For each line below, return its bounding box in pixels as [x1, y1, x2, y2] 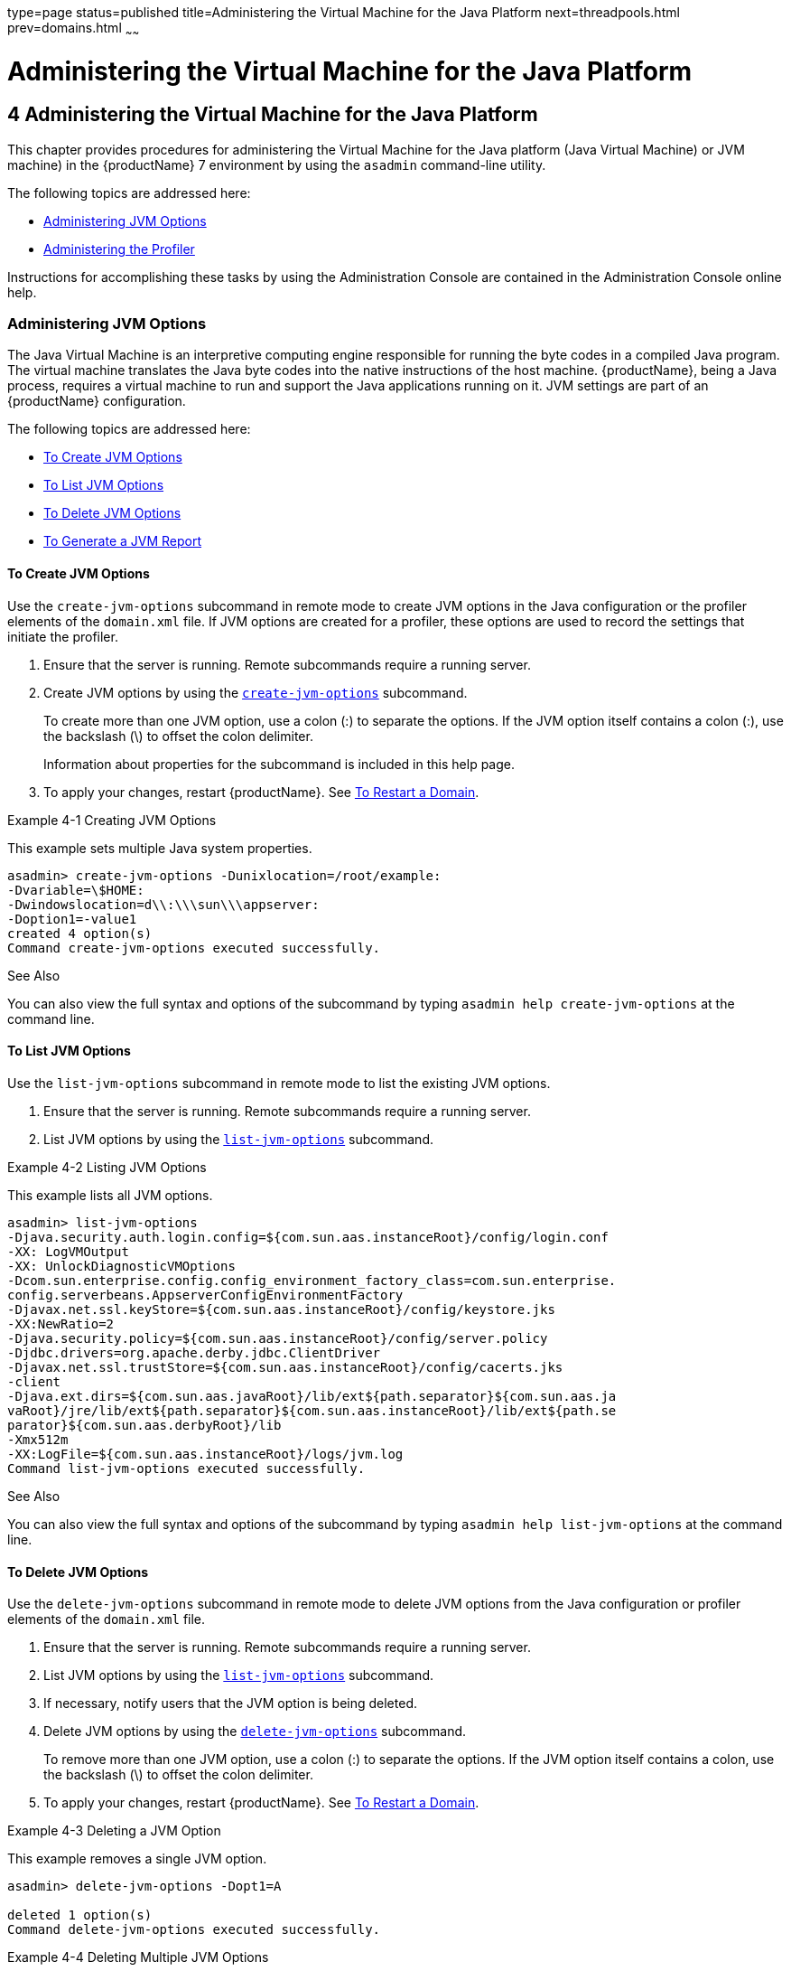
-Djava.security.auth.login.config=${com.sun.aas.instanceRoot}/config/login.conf [7, 1229, 609, 1244]
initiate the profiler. [7, 628, 118, 644]
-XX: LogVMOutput [7, 1244, 129, 1259]
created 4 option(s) [7, 925, 153, 941]
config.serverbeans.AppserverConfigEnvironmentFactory [7, 1287, 404, 1302]
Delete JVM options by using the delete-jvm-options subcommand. [43, 1723, 467, 1740]
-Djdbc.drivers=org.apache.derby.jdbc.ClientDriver [7, 1345, 381, 1360]
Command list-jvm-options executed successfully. [7, 1460, 366, 1476]
